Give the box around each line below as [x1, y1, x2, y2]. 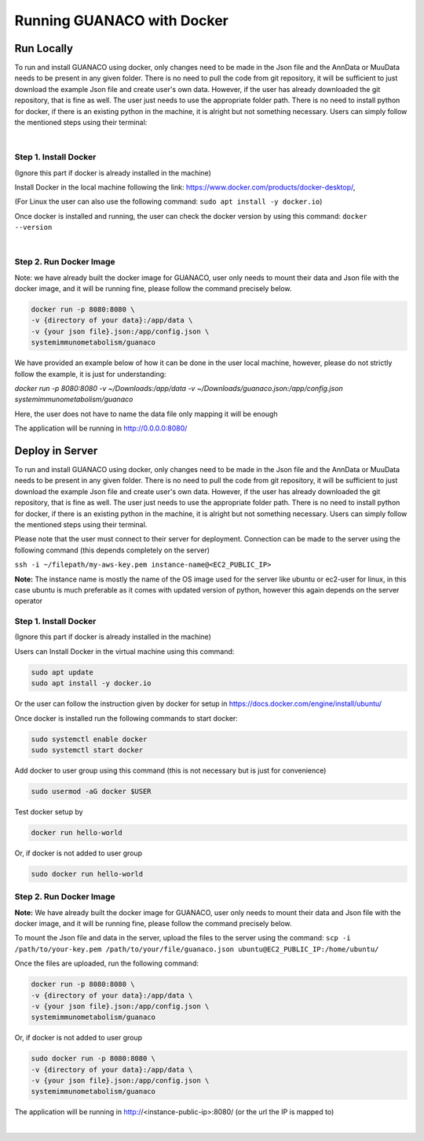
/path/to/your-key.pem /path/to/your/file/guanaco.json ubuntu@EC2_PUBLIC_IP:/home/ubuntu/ [14, 944, 379, 954]
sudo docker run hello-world [31, 870, 144, 878]
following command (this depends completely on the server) [14, 545, 210, 555]
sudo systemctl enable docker [31, 734, 148, 744]
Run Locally [14, 42, 74, 55]
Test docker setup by [14, 807, 83, 816]
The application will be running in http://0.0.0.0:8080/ [14, 423, 188, 433]
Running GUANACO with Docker [14, 12, 229, 29]
